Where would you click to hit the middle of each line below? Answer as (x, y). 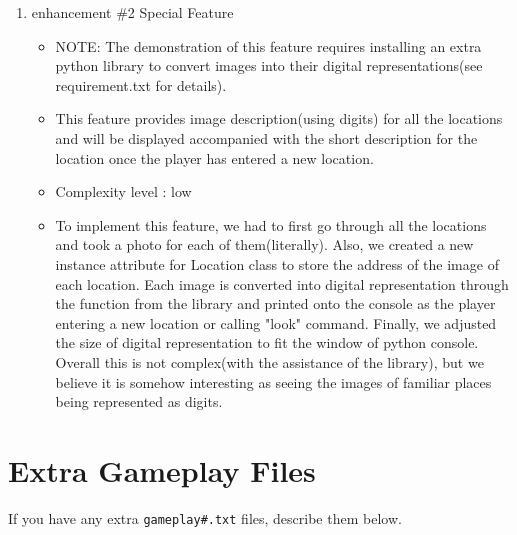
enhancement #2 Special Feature (132, 12)
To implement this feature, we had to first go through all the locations (271, 224)
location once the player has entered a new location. (214, 157)
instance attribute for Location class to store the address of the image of (277, 263)
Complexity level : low (123, 191)
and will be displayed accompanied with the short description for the (266, 137)
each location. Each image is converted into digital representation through (282, 283)
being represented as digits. (139, 401)
